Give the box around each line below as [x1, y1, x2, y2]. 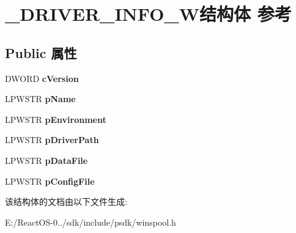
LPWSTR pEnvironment [5, 113, 106, 125]
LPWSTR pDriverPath [5, 133, 99, 146]
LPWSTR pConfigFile [5, 174, 95, 187]
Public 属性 [5, 43, 77, 62]
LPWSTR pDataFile [5, 153, 88, 166]
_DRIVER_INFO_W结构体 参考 [5, 1, 292, 26]
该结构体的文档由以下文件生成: [5, 195, 127, 208]
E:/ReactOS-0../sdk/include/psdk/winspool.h [5, 215, 176, 228]
